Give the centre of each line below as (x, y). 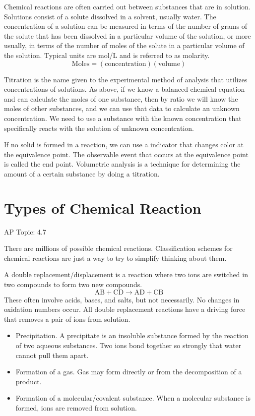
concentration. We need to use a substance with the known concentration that (123, 118)
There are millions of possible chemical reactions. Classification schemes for (118, 248)
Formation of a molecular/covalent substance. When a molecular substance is (133, 398)
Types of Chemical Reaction (103, 208)
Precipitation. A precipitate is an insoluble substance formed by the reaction (132, 335)
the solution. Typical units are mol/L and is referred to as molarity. (107, 55)
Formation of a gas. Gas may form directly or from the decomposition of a (129, 372)
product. (29, 381)
